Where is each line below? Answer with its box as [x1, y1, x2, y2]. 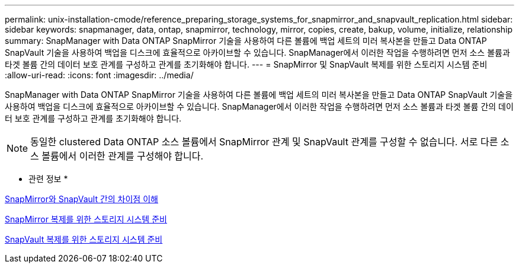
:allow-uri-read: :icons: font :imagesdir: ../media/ [5, 70, 194, 80]
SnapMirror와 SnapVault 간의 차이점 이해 [5, 194, 158, 204]
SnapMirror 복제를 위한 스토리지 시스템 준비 [5, 214, 167, 224]
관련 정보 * [28, 174, 68, 184]
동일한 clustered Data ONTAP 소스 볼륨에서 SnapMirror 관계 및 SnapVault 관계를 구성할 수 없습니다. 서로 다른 [30, 136, 498, 148]
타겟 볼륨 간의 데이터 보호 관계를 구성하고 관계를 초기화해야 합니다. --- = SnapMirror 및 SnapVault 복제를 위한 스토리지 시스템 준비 [5, 59, 488, 69]
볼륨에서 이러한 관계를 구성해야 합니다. [41, 150, 204, 162]
